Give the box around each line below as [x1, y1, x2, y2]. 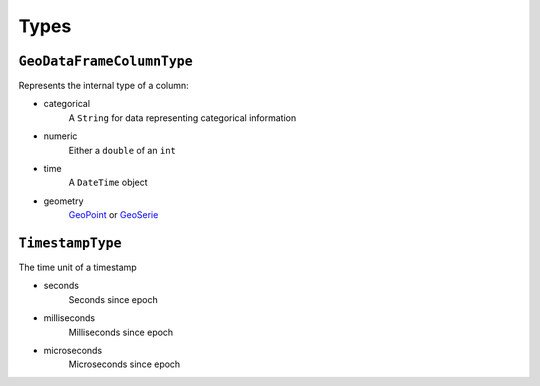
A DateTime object [68, 176, 149, 189]
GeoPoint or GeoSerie [68, 209, 159, 221]
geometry [43, 195, 84, 207]
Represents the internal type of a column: [18, 80, 189, 92]
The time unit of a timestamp [18, 261, 137, 274]
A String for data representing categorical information [68, 111, 297, 124]
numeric [43, 130, 78, 142]
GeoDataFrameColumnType [18, 53, 194, 69]
